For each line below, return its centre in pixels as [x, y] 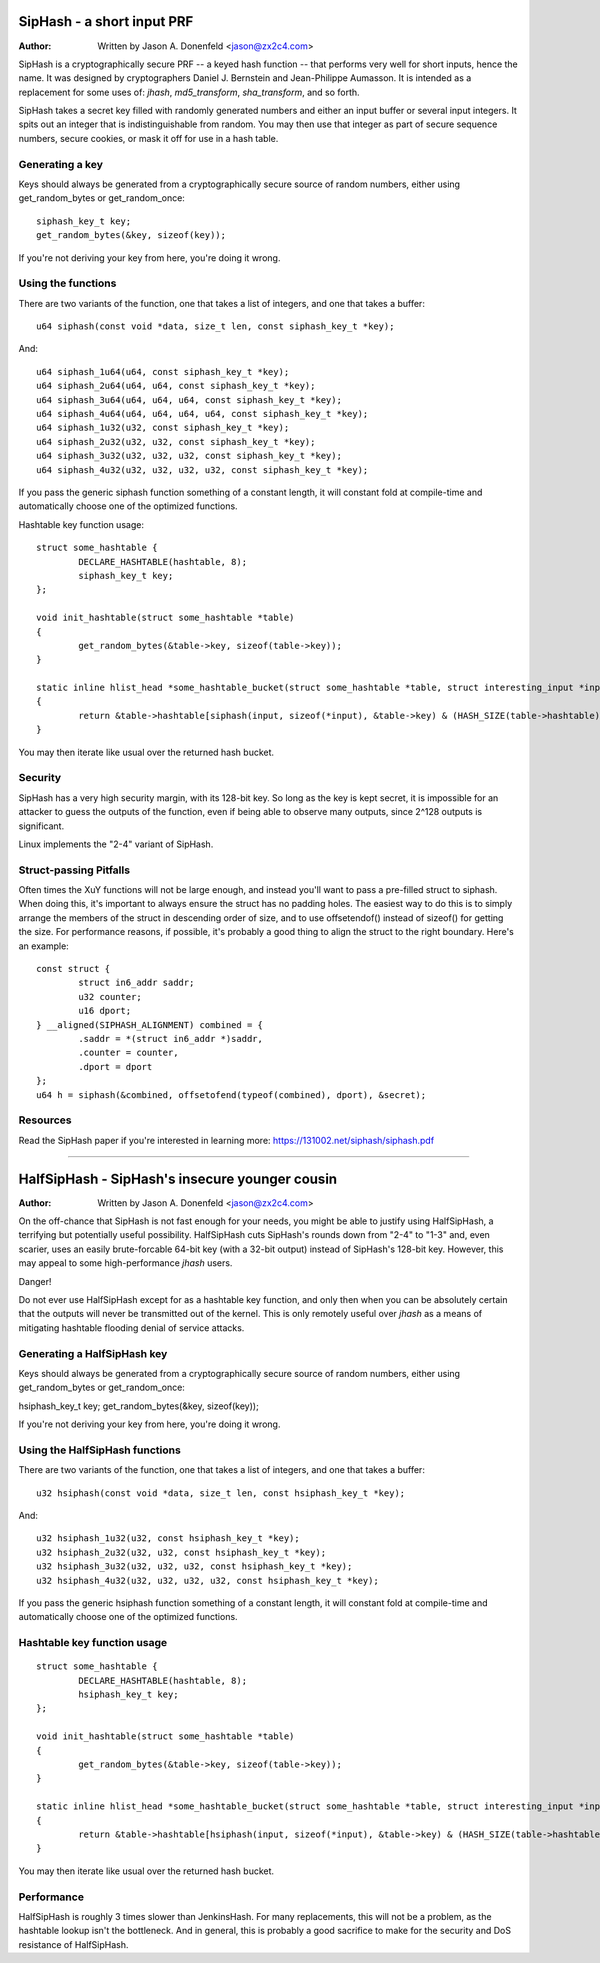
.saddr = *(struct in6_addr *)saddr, [171, 1038]
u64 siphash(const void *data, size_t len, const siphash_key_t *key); [215, 326]
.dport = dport [115, 1066]
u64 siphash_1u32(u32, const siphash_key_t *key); [163, 428]
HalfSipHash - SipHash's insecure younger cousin [178, 1178]
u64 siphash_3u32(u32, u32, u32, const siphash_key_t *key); [189, 456]
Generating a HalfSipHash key [93, 1353]
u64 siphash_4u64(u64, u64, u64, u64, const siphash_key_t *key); [202, 414]
